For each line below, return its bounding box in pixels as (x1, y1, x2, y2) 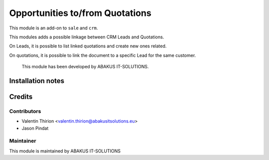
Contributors (9, 108, 41, 115)
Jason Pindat (21, 125, 49, 131)
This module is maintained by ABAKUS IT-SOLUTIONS (9, 148, 121, 154)
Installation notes (9, 76, 65, 85)
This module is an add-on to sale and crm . (9, 25, 98, 31)
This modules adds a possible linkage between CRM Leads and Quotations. (9, 34, 164, 40)
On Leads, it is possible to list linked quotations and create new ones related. (9, 43, 167, 49)
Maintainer (9, 138, 36, 145)
